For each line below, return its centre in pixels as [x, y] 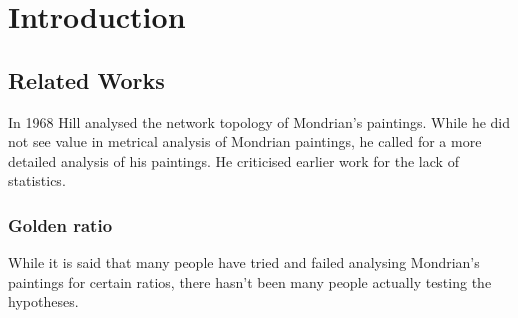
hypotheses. [43, 301]
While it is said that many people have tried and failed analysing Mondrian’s [244, 262]
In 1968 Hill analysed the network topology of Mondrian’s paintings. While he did [259, 121]
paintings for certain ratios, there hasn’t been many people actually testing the [250, 281]
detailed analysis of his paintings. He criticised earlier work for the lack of [233, 160]
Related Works [86, 79]
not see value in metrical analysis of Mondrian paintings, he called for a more [245, 141]
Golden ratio [60, 224]
